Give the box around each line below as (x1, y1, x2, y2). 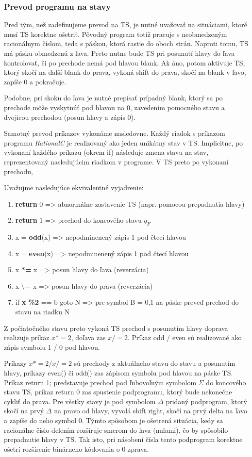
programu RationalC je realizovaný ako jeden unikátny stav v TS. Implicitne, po (4, 137, 243, 147)
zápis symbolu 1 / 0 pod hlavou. (4, 342, 100, 352)
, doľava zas (71, 332, 106, 343)
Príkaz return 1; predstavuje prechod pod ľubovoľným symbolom (4, 377, 197, 387)
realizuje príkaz (4, 332, 50, 343)
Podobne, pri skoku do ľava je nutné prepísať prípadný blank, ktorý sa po (4, 93, 223, 103)
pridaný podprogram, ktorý (166, 396, 247, 406)
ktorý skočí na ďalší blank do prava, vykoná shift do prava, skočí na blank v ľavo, (4, 67, 246, 77)
